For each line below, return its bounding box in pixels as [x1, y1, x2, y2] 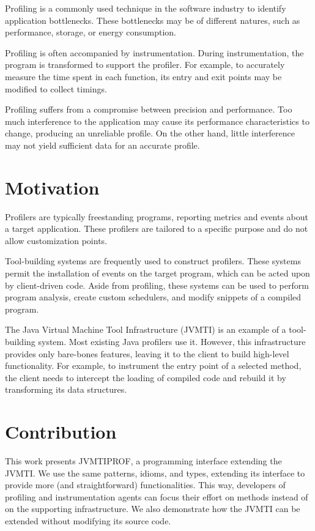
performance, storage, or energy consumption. [5, 26, 176, 39]
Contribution [5, 419, 117, 444]
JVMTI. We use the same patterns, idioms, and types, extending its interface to [5, 466, 305, 479]
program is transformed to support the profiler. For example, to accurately [5, 58, 285, 71]
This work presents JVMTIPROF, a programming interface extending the [5, 455, 282, 467]
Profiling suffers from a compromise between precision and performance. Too [5, 103, 292, 116]
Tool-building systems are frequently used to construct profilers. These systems [5, 254, 301, 267]
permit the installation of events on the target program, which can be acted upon [5, 267, 310, 280]
